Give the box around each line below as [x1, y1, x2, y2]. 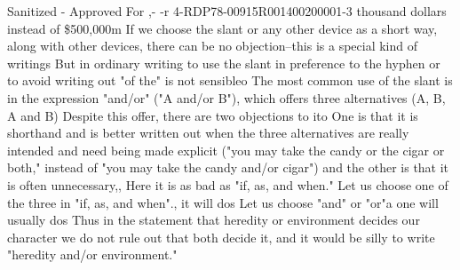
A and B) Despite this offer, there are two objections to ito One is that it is [7, 106, 418, 124]
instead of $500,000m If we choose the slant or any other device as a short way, [7, 19, 438, 37]
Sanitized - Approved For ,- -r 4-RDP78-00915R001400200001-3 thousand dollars [7, 2, 447, 20]
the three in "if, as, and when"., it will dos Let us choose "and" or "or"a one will [7, 193, 439, 211]
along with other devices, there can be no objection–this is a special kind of [7, 36, 417, 55]
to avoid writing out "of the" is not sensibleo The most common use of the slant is [7, 71, 453, 90]
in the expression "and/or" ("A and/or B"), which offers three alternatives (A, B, [7, 88, 446, 107]
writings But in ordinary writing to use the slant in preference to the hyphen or [7, 53, 440, 72]
